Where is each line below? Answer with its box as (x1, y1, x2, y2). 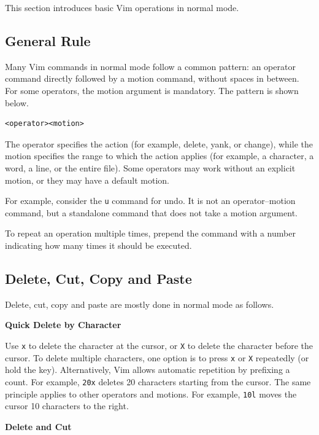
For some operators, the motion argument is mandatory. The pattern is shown (5, 84, 299, 96)
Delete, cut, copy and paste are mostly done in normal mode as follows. (5, 297, 274, 310)
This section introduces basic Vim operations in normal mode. (5, 1, 239, 14)
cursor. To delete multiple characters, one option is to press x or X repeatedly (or (5, 351, 309, 364)
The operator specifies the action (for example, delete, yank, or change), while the (5, 137, 313, 150)
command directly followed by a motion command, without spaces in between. (5, 72, 299, 85)
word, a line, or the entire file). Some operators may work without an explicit (5, 161, 296, 174)
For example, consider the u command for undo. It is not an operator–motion (5, 194, 296, 207)
